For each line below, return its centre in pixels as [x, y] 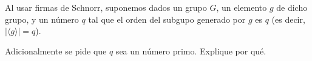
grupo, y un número [42, 19]
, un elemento [242, 7]
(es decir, [288, 19]
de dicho [292, 7]
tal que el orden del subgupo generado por [167, 19]
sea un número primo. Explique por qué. [191, 51]
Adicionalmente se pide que [56, 51]
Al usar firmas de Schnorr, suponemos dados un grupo [106, 7]
